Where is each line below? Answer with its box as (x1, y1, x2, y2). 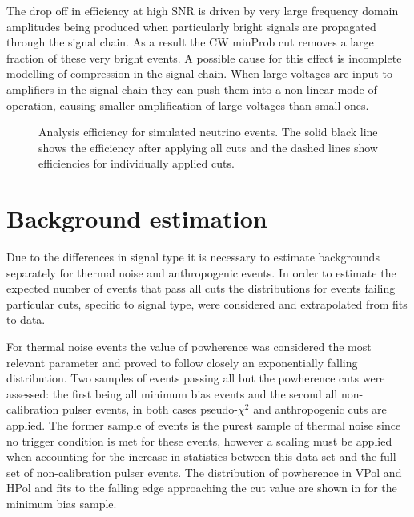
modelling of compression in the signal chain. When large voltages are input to (6, 65, 392, 82)
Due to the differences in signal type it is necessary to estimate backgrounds (6, 248, 380, 265)
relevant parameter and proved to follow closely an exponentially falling (6, 353, 358, 370)
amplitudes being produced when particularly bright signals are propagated (6, 18, 376, 34)
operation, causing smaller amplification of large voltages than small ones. (6, 96, 369, 113)
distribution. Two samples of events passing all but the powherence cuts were (6, 370, 385, 386)
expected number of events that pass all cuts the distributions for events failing (6, 280, 396, 297)
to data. (6, 311, 46, 328)
